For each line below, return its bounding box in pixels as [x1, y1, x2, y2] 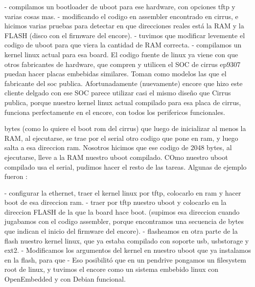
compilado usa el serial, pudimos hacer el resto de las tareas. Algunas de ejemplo [4, 161, 247, 172]
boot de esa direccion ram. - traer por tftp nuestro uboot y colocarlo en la [4, 197, 227, 207]
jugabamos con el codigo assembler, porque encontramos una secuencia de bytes [4, 216, 244, 226]
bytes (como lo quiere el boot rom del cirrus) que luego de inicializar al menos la [4, 123, 246, 133]
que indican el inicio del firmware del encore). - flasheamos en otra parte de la [4, 226, 238, 236]
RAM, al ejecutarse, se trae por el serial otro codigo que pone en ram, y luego [4, 132, 238, 143]
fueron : [4, 171, 28, 181]
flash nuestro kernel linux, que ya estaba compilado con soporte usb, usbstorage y [4, 235, 249, 245]
